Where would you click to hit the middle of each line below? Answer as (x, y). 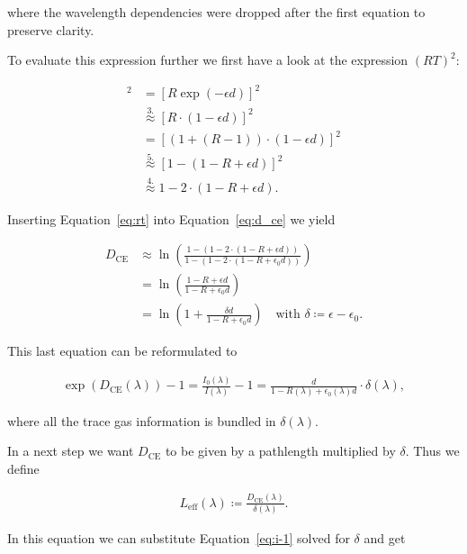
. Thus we (432, 451)
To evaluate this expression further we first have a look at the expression (208, 60)
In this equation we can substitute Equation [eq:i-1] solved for (179, 537)
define (23, 468)
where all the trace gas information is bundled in (142, 420)
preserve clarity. (51, 29)
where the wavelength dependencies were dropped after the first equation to (216, 12)
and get (385, 537)
